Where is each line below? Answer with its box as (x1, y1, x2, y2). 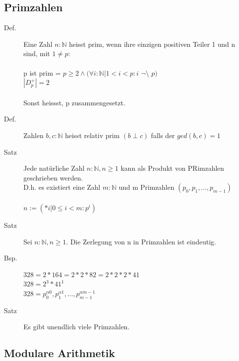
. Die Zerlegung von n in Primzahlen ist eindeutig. (66, 236, 217, 246)
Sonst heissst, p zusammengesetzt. (23, 97, 125, 107)
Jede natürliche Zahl (23, 163, 85, 173)
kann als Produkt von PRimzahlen (120, 163, 224, 173)
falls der (151, 130, 175, 140)
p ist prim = (23, 67, 61, 78)
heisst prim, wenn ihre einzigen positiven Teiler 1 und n (69, 39, 236, 49)
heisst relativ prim (65, 130, 120, 140)
